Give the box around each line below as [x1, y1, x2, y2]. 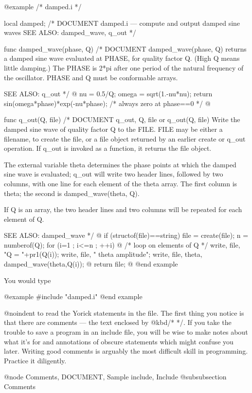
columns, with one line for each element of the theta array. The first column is [4, 178, 237, 188]
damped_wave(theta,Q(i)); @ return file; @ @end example [4, 259, 178, 269]
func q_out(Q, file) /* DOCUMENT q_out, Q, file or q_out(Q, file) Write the [4, 114, 240, 125]
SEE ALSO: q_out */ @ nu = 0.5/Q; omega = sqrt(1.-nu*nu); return [4, 89, 213, 99]
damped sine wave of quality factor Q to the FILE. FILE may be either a [4, 124, 223, 134]
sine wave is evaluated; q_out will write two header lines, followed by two [4, 169, 223, 179]
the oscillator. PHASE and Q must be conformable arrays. [4, 72, 178, 82]
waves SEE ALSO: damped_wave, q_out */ [4, 27, 136, 37]
